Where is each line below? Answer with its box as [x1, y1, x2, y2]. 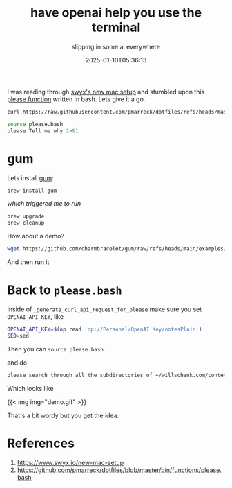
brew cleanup [7, 220, 45, 227]
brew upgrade [7, 213, 45, 220]
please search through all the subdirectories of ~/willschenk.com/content [7, 372, 230, 378]
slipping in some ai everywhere [71, 42, 161, 51]
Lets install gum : [7, 173, 54, 182]
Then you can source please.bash [7, 345, 104, 353]
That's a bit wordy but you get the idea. [7, 411, 119, 419]
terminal [91, 19, 141, 35]
